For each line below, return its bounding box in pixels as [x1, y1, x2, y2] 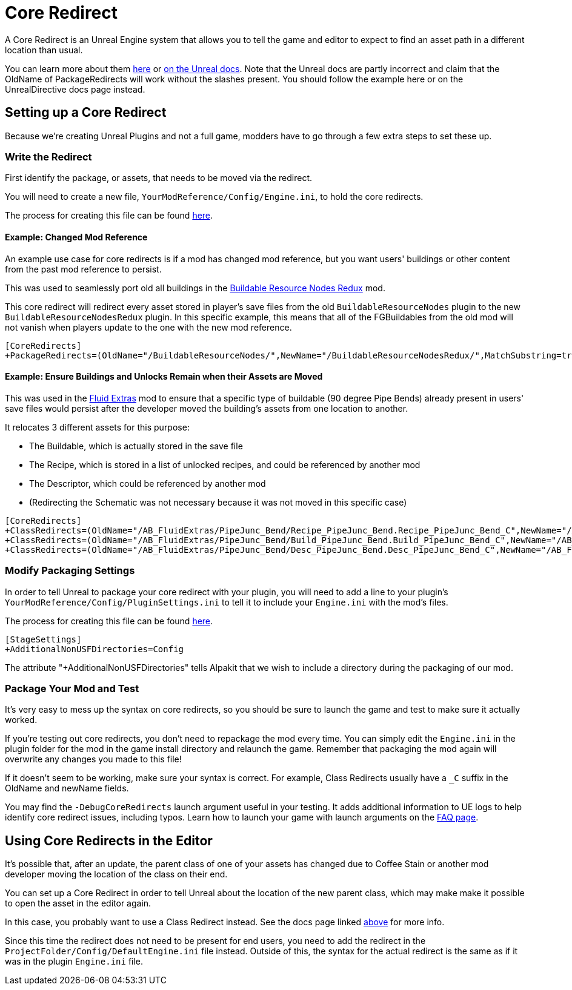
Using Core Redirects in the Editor [5, 833, 213, 848]
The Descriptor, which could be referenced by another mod [29, 478, 266, 489]
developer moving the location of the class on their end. [5, 869, 228, 880]
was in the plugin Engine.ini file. [5, 956, 144, 967]
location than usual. [5, 44, 83, 55]
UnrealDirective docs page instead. [5, 84, 145, 94]
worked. [5, 714, 38, 725]
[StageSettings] [5, 634, 82, 644]
